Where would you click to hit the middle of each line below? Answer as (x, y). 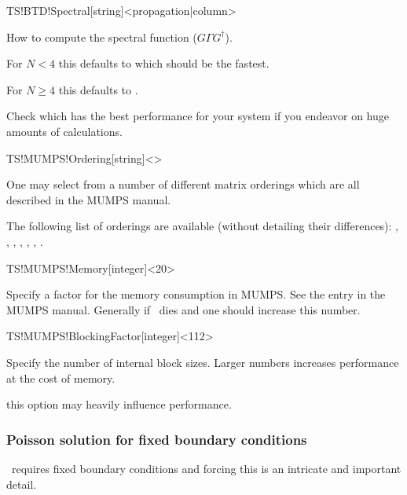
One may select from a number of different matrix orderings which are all (183, 184)
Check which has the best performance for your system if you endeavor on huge (198, 116)
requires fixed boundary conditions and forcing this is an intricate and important (206, 468)
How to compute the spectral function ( (102, 37)
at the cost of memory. (61, 378)
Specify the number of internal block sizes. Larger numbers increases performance (203, 362)
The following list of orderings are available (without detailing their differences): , (202, 226)
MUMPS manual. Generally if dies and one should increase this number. (183, 309)
